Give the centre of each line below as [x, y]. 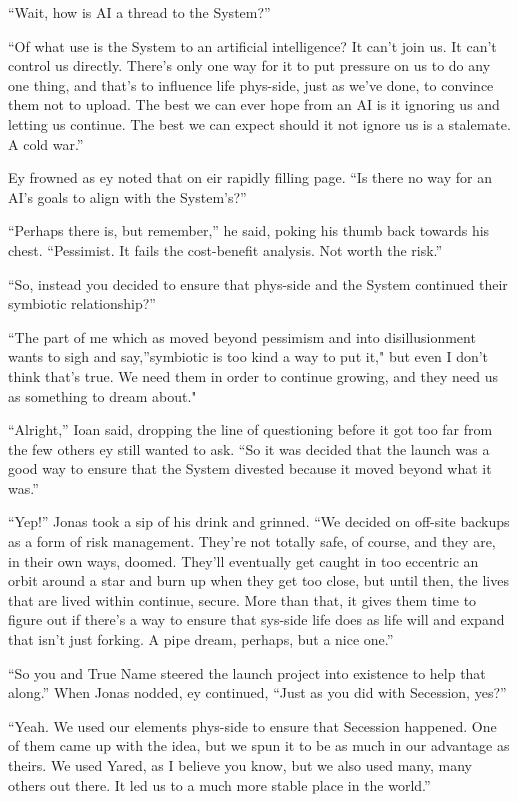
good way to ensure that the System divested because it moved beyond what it [250, 468]
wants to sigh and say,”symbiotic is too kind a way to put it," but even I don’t [248, 356]
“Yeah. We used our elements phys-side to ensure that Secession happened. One [252, 725]
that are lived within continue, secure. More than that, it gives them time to [242, 599]
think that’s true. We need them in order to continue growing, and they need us [253, 375]
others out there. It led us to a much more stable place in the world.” [219, 784]
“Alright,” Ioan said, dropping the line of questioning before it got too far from [250, 429]
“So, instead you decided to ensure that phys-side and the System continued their [258, 283]
